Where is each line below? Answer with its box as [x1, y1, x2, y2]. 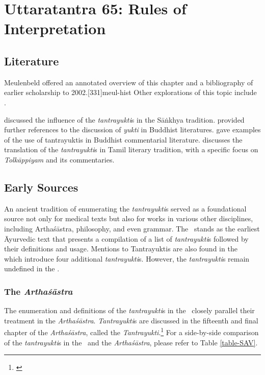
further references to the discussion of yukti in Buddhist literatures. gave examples [4, 124, 261, 135]
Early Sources [4, 179, 78, 195]
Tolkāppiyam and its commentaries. [4, 154, 115, 165]
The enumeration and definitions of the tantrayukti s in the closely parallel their [4, 305, 255, 316]
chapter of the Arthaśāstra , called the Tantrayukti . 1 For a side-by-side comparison [4, 325, 259, 337]
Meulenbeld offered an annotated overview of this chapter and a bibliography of [4, 77, 253, 87]
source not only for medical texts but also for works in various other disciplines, [4, 213, 253, 224]
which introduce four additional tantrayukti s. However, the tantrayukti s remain [4, 253, 250, 264]
